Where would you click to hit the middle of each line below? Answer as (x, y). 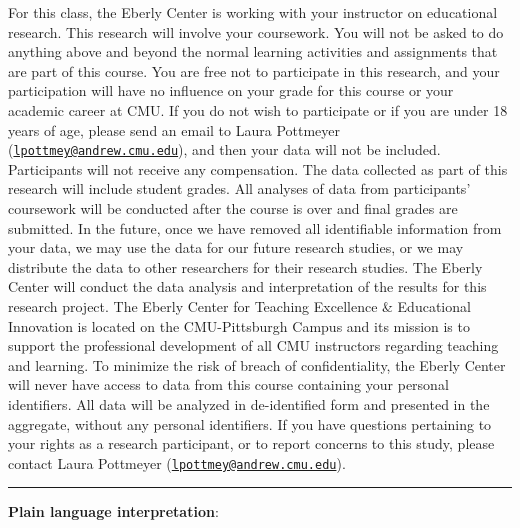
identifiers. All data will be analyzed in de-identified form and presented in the (249, 403)
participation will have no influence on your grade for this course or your (231, 90)
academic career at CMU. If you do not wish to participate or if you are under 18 (258, 109)
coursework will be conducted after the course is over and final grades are (233, 208)
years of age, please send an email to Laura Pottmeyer (174, 129)
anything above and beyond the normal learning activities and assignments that (253, 51)
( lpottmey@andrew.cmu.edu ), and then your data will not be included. (224, 149)
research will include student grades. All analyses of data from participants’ (239, 188)
